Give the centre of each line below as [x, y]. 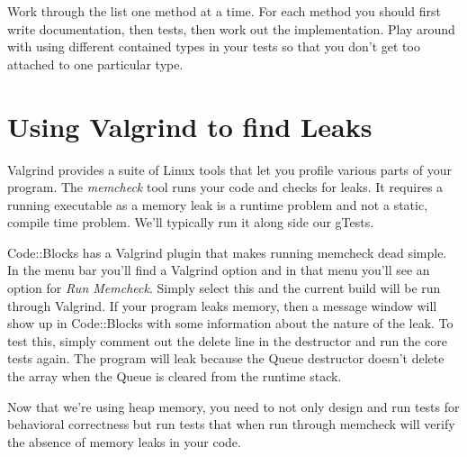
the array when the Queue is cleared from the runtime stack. [175, 376]
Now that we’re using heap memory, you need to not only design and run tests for [233, 406]
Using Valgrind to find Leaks [190, 126]
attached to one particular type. [95, 64]
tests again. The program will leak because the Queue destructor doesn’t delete [226, 358]
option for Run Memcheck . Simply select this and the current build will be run [224, 288]
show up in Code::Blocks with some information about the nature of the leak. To [230, 323]
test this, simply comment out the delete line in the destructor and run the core [227, 340]
